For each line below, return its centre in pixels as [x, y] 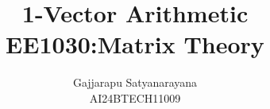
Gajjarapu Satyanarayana [135, 82]
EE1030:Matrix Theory [135, 44]
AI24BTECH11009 [135, 97]
